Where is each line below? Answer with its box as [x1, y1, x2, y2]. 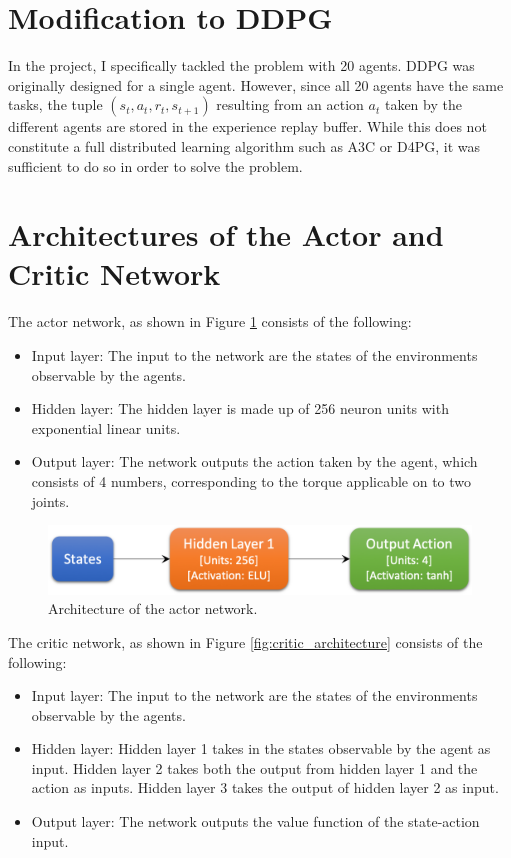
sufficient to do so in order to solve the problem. [8, 155, 303, 176]
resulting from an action [216, 94, 364, 115]
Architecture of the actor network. [48, 598, 258, 619]
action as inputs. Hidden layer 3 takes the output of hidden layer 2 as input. [31, 777, 499, 798]
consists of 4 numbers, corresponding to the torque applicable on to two [31, 470, 472, 491]
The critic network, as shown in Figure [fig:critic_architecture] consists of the [8, 631, 483, 652]
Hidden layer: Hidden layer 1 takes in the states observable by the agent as [31, 738, 491, 759]
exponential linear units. [31, 417, 181, 438]
